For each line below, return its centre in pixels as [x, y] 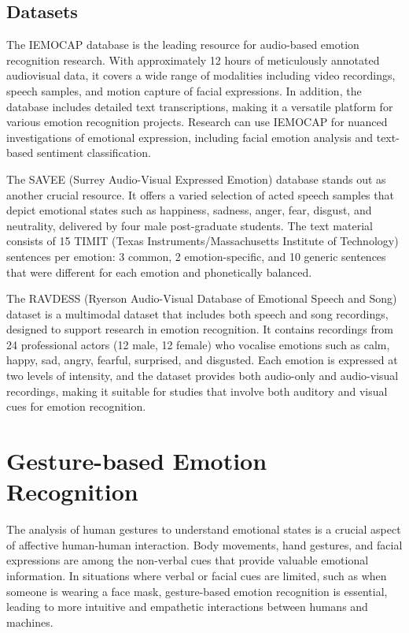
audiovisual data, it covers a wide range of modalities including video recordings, [201, 75]
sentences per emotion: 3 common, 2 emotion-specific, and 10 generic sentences [196, 256]
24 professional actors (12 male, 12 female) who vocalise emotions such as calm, [198, 344]
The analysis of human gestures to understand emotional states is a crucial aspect [204, 529]
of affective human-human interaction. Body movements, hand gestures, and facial [204, 544]
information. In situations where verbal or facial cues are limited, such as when [197, 575]
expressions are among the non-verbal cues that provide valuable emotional [188, 560]
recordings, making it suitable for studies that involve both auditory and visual [197, 391]
